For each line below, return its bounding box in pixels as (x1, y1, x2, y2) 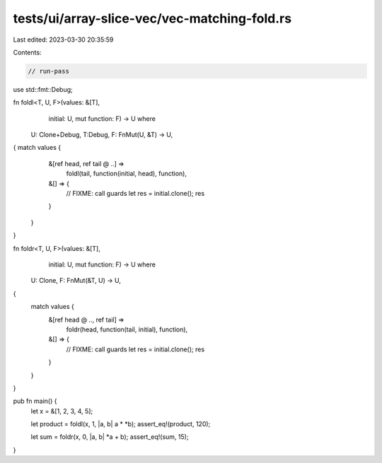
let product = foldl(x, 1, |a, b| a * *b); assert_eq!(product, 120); (30, 420, 211, 428)
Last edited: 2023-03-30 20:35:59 (13, 35, 114, 44)
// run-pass (28, 67, 70, 75)
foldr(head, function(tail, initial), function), (66, 325, 188, 334)
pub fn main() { (13, 397, 57, 406)
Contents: (13, 48, 42, 57)
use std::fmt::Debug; (13, 85, 74, 93)
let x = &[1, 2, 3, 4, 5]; (30, 406, 93, 415)
